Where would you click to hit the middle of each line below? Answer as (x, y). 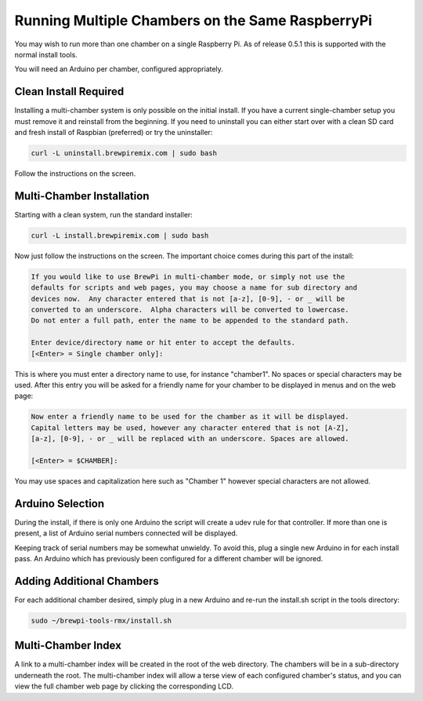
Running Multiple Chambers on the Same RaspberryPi (193, 20)
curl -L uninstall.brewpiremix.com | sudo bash (124, 153)
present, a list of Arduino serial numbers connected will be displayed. (126, 533)
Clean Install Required (69, 91)
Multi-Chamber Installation (82, 196)
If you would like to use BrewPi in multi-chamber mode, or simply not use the (188, 276)
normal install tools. (46, 54)
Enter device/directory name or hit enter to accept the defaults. (163, 343)
